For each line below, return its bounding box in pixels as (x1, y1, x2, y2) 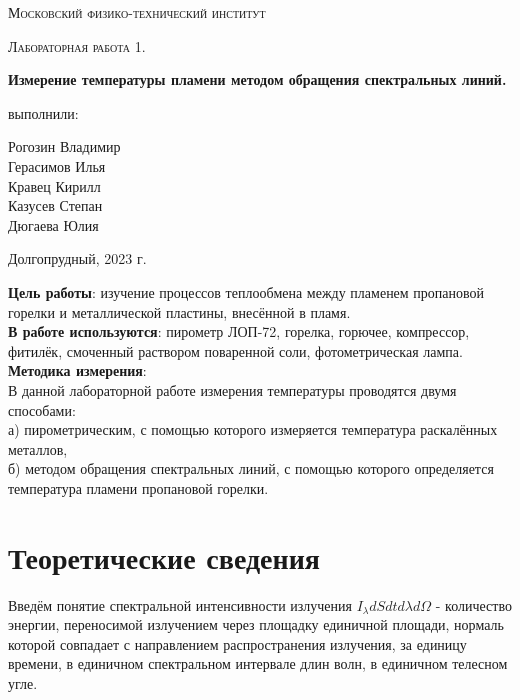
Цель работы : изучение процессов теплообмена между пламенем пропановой (8, 281, 485, 302)
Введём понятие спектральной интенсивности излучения (8, 594, 352, 615)
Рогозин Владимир (8, 136, 121, 157)
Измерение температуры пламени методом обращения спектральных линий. (8, 69, 507, 90)
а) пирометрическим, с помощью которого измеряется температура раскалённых (8, 419, 498, 440)
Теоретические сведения (8, 536, 320, 577)
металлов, (8, 438, 68, 459)
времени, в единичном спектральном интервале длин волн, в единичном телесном (8, 653, 508, 674)
